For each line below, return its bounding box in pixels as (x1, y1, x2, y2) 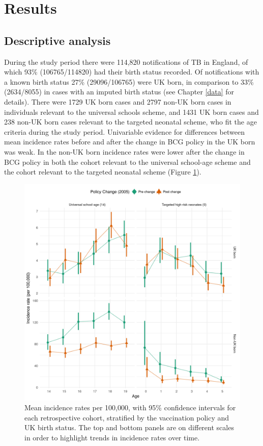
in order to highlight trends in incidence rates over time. (24, 432, 200, 443)
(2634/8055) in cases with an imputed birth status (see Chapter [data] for (4, 86, 235, 97)
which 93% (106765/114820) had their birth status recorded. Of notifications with (4, 66, 259, 77)
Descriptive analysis (4, 32, 111, 48)
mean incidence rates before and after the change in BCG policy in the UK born (4, 136, 255, 147)
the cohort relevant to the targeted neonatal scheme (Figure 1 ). (4, 166, 201, 177)
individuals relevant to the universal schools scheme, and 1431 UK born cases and (4, 106, 259, 117)
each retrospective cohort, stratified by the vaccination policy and (24, 412, 229, 423)
